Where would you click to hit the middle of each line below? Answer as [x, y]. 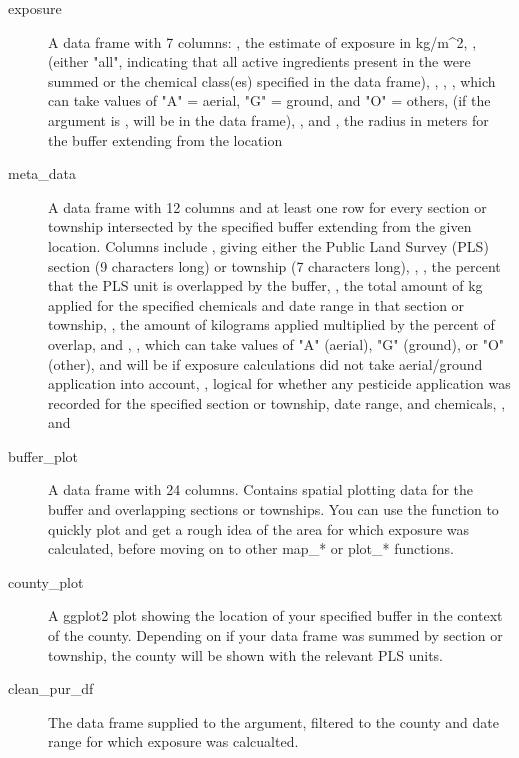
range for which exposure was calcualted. [173, 741]
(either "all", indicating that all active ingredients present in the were [259, 61]
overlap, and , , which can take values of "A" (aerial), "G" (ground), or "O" [276, 343]
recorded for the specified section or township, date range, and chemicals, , [277, 402]
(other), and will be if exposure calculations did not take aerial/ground [265, 363]
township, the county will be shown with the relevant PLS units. [246, 654]
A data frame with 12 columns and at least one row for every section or [267, 206]
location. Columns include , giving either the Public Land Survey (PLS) [268, 245]
